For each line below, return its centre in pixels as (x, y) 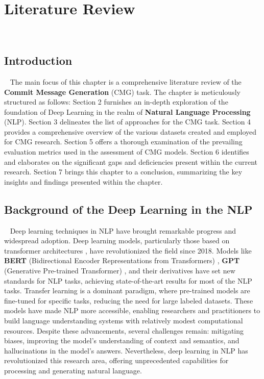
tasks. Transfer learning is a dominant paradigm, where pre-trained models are (127, 290)
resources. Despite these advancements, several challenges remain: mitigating (124, 330)
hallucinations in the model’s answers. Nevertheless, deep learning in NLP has (126, 350)
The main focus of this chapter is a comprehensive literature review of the (126, 81)
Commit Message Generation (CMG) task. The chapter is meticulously (122, 92)
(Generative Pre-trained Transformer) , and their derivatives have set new (120, 271)
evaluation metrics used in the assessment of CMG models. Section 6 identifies (127, 152)
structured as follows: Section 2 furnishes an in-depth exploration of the (116, 102)
